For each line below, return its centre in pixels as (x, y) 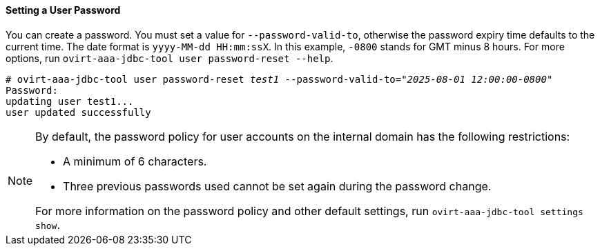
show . (48, 224)
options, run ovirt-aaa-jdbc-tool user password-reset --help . (170, 58)
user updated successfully (78, 112)
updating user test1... (70, 101)
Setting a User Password (63, 10)
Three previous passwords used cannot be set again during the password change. (277, 186)
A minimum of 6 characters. (135, 161)
